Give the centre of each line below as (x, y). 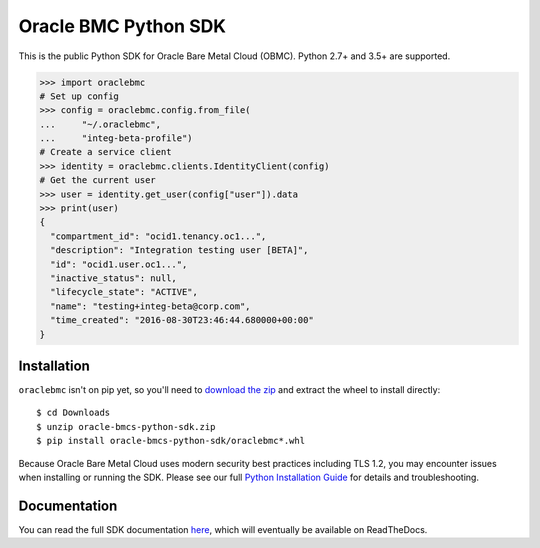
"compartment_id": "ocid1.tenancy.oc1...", (158, 236)
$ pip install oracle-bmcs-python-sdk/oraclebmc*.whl (170, 441)
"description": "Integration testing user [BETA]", (179, 250)
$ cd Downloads (73, 413)
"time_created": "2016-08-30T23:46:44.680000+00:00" (182, 320)
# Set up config (79, 96)
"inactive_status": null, (113, 278)
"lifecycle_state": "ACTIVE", (124, 292)
